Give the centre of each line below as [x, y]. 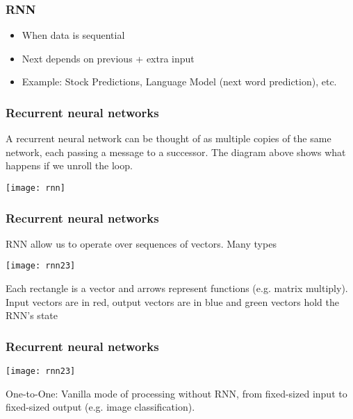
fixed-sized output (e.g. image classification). [100, 407]
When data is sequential [73, 35]
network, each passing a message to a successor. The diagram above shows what [176, 152]
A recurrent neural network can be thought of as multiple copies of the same [169, 138]
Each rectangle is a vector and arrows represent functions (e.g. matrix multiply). [177, 288]
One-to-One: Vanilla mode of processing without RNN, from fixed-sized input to [176, 393]
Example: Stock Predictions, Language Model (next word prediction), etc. [179, 82]
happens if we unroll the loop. [69, 165]
